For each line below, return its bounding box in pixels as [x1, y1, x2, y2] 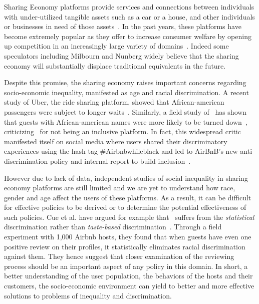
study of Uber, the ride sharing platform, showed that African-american [4, 97, 224, 107]
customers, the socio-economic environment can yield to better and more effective [4, 280, 254, 291]
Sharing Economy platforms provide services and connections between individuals [4, 2, 254, 12]
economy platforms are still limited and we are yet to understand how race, [4, 182, 235, 193]
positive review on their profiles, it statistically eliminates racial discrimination [4, 241, 245, 251]
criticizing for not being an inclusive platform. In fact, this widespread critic [4, 126, 241, 137]
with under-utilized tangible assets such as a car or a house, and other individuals [4, 11, 255, 22]
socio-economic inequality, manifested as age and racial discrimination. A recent [4, 87, 249, 97]
